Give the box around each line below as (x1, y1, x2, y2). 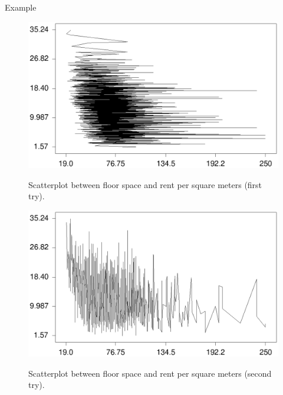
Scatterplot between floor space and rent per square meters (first (28, 178, 262, 190)
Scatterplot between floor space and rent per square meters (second (28, 367, 272, 379)
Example (5, 1, 37, 13)
